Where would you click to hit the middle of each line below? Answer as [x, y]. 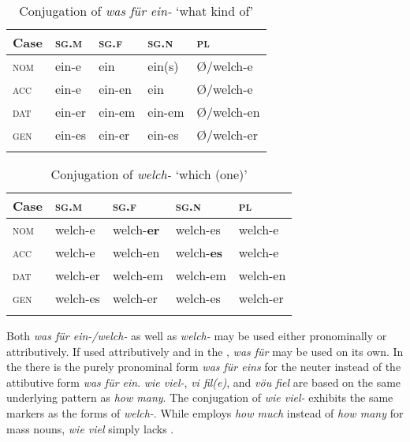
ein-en [115, 89]
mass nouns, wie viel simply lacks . [90, 428]
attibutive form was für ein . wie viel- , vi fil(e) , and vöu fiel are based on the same [204, 382]
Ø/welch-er [227, 135]
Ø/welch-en [228, 112]
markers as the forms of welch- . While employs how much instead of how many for [205, 412]
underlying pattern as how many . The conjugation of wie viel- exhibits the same [200, 397]
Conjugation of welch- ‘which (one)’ [149, 174]
